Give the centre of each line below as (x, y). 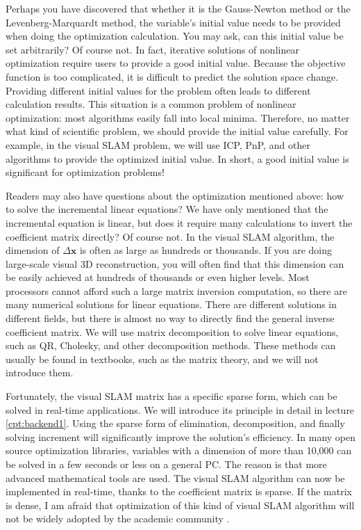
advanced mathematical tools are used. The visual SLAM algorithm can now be (175, 477)
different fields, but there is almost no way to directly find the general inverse (170, 318)
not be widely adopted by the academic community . (118, 519)
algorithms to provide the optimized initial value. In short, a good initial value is (177, 158)
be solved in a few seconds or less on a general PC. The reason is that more (166, 464)
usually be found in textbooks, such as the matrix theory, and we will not (162, 359)
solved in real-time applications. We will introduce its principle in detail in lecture (180, 409)
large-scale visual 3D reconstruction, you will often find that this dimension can (175, 263)
